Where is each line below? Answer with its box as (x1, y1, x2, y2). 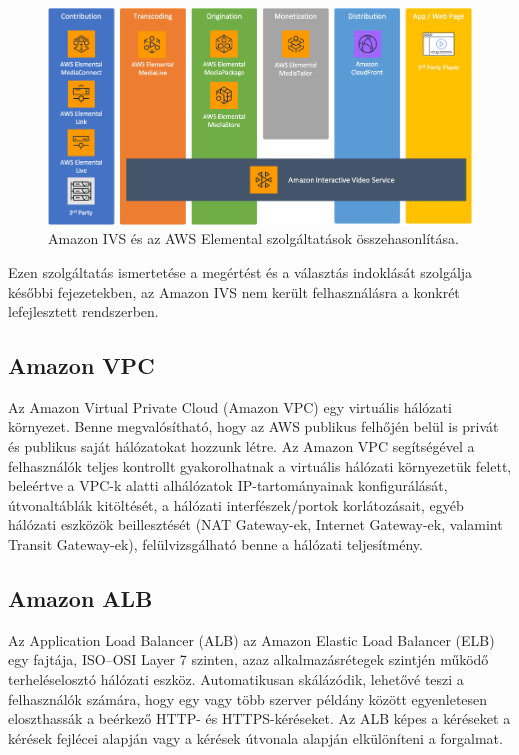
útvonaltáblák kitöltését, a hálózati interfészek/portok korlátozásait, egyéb (8, 494, 464, 515)
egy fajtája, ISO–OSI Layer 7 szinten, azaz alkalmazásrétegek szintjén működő (8, 649, 489, 670)
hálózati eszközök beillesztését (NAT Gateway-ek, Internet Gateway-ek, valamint (8, 514, 503, 535)
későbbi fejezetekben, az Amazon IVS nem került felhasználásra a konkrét (8, 281, 460, 302)
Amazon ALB (8, 583, 153, 614)
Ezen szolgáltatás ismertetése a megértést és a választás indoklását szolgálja (8, 261, 473, 282)
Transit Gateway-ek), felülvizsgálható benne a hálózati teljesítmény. (8, 534, 423, 555)
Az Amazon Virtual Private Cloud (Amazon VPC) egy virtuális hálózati (8, 396, 452, 417)
